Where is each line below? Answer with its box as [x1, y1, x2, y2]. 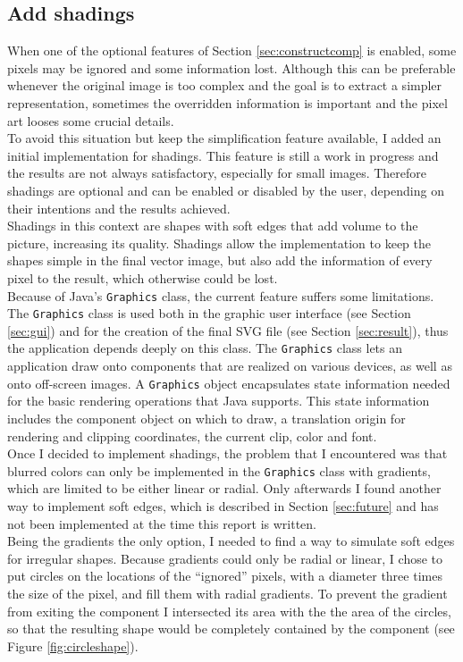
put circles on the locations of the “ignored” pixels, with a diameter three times [7, 566, 442, 585]
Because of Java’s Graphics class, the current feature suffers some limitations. [7, 286, 434, 305]
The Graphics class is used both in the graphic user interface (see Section [7, 304, 411, 323]
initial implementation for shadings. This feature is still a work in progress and [7, 146, 439, 164]
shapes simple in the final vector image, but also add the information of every [7, 251, 433, 270]
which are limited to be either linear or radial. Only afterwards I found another [7, 479, 442, 498]
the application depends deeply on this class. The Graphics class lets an [7, 339, 403, 357]
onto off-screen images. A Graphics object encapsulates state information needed [7, 373, 450, 392]
